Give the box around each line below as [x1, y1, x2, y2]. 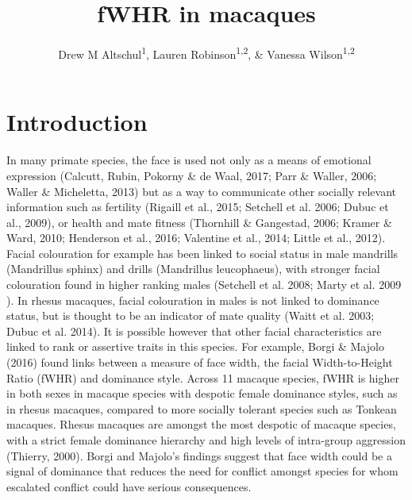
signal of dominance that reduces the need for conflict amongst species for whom [6, 463, 399, 479]
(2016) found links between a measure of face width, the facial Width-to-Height [6, 354, 393, 371]
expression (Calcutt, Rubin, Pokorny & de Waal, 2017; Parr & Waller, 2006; [6, 167, 377, 183]
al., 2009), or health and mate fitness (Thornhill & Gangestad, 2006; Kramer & [6, 213, 392, 230]
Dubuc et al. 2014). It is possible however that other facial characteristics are [6, 322, 382, 339]
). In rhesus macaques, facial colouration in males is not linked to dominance [6, 291, 379, 308]
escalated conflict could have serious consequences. [6, 478, 252, 494]
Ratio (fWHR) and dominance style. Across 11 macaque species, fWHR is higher [6, 369, 399, 386]
